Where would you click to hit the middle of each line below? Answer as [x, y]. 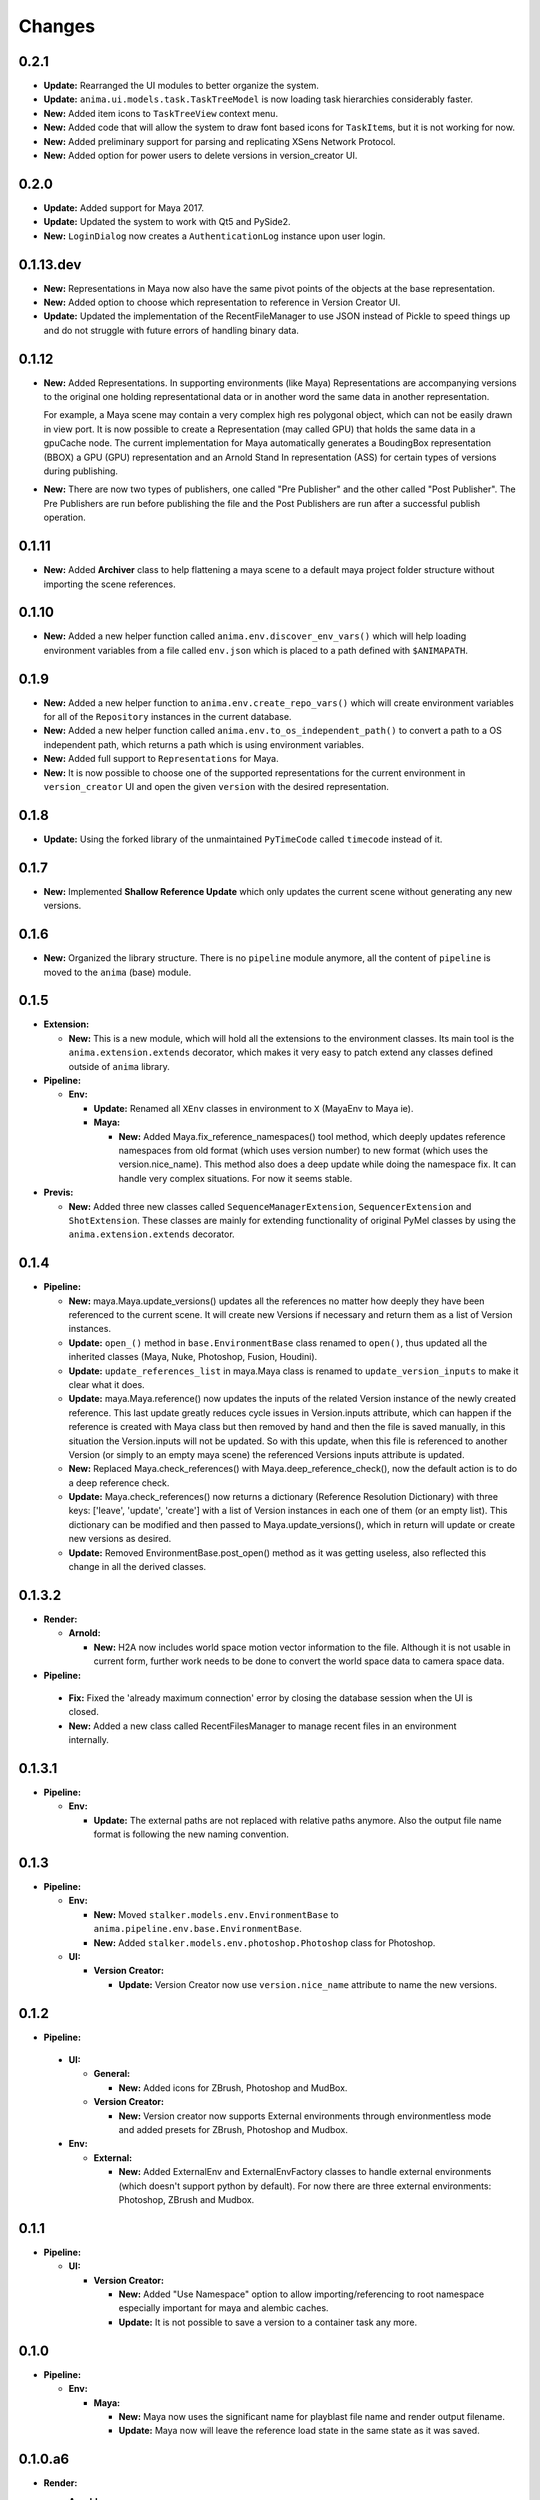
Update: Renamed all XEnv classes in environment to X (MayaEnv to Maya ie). [253, 1108]
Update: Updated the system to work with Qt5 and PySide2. [167, 222]
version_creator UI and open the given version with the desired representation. [216, 787]
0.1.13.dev [50, 264]
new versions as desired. [120, 1539]
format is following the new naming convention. [191, 1834]
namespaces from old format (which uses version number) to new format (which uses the [303, 1150]
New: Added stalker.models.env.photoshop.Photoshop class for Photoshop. [264, 1942]
